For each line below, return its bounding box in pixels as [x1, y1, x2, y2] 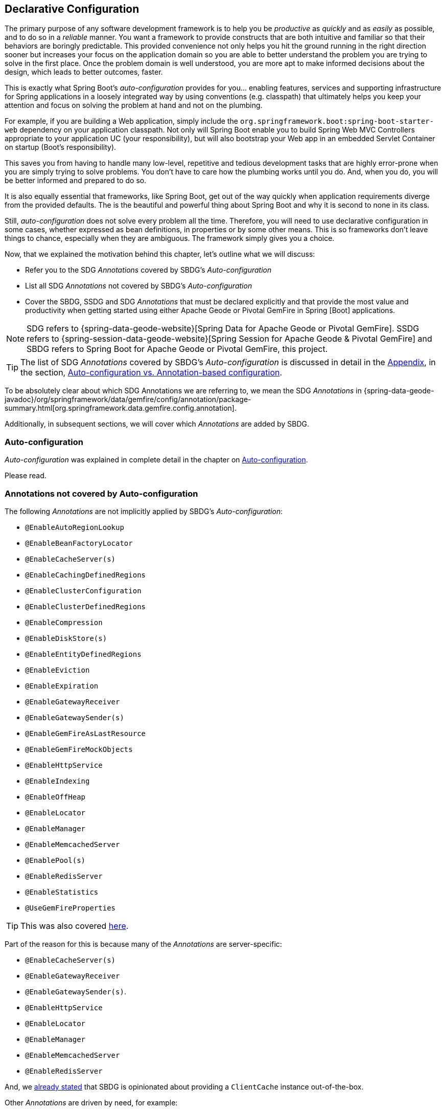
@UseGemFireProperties [25, 903, 116, 912]
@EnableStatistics [25, 887, 99, 896]
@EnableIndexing [25, 776, 90, 785]
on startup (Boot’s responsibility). [5, 143, 116, 152]
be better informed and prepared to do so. [5, 176, 147, 185]
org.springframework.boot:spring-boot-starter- [240, 117, 434, 126]
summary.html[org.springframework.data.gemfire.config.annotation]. [5, 404, 237, 413]
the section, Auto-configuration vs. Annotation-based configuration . [20, 367, 283, 378]
